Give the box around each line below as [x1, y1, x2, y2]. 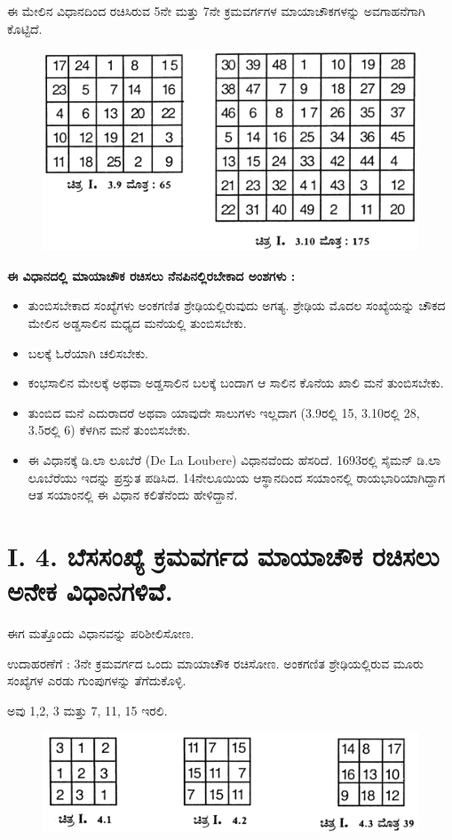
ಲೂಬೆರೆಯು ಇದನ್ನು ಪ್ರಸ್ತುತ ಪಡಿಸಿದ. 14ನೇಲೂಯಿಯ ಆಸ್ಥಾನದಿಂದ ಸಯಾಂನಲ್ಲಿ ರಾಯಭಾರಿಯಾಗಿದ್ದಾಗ [28, 468, 446, 486]
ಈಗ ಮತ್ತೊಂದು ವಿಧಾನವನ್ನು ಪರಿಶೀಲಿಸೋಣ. [7, 624, 194, 643]
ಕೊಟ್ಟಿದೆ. [7, 19, 43, 37]
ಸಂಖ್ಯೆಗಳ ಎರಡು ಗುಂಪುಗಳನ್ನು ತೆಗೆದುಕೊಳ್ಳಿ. [7, 671, 186, 690]
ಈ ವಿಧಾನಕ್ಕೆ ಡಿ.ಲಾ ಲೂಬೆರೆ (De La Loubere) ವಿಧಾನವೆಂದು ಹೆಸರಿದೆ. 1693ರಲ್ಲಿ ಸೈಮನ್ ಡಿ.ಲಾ [28, 451, 441, 469]
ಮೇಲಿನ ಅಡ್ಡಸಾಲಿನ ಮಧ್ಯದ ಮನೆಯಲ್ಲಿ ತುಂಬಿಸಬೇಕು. [28, 314, 247, 332]
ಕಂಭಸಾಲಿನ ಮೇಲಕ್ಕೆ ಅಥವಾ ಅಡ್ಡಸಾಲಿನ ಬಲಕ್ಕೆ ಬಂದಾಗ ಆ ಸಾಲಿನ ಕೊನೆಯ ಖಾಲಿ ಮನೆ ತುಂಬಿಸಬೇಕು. [28, 373, 444, 392]
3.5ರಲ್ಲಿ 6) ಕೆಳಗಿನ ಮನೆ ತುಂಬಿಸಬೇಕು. [28, 420, 191, 439]
